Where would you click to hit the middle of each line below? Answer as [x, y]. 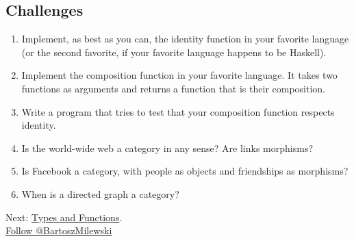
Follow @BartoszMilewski [59, 230]
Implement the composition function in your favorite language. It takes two [179, 75]
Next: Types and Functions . [64, 217]
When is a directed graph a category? [100, 193]
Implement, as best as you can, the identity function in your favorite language [185, 39]
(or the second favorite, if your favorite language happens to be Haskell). [174, 52]
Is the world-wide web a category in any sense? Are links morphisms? [167, 148]
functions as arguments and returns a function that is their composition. [174, 88]
